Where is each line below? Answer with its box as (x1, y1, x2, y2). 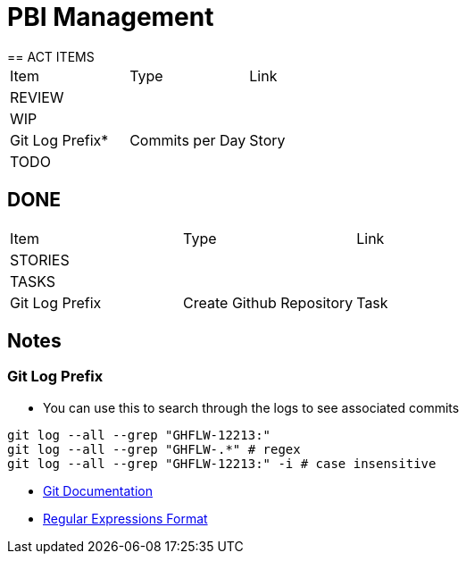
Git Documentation (43, 482, 153, 498)
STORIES (10, 250, 70, 269)
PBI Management (7, 2, 214, 32)
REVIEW (10, 88, 64, 106)
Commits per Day (129, 130, 246, 149)
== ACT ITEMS (7, 48, 95, 64)
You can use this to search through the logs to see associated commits (43, 399, 460, 415)
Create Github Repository (183, 293, 354, 312)
